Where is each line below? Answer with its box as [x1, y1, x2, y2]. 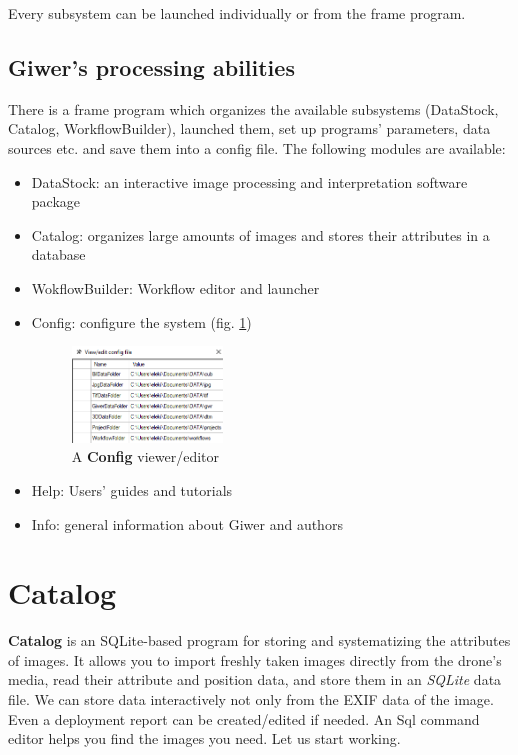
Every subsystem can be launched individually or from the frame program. [8, 3, 466, 23]
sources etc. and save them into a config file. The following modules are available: [8, 137, 506, 158]
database [31, 244, 86, 265]
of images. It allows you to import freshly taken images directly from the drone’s [8, 649, 502, 670]
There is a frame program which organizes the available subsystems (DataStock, [8, 98, 499, 119]
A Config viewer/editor [71, 446, 220, 467]
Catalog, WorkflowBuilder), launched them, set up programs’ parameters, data [8, 118, 491, 139]
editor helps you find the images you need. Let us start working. [8, 728, 401, 749]
